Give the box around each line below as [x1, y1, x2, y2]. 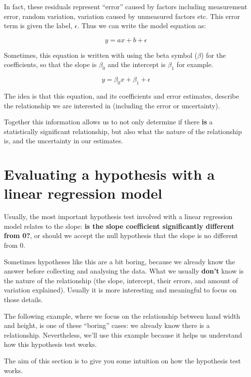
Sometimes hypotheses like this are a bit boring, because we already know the [4, 256, 235, 266]
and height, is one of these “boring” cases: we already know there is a [4, 320, 210, 330]
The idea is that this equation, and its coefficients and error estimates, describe [4, 90, 239, 101]
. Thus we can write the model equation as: [77, 20, 206, 31]
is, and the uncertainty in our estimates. [4, 136, 123, 146]
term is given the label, [4, 20, 73, 31]
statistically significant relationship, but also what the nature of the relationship [4, 126, 242, 136]
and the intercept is [108, 59, 166, 69]
